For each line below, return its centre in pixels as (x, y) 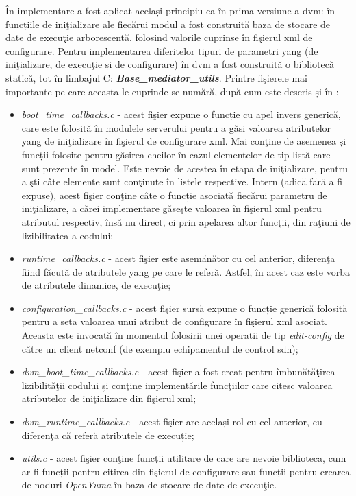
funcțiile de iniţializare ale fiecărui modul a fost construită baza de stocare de (168, 24)
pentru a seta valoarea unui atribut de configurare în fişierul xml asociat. (174, 321)
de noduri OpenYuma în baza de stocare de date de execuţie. (149, 485)
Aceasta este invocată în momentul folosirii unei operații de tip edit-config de (183, 335)
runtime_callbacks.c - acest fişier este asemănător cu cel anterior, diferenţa (178, 258)
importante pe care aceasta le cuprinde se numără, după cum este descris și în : (172, 91)
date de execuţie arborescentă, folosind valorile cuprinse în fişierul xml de (159, 37)
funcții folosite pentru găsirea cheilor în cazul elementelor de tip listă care (176, 154)
